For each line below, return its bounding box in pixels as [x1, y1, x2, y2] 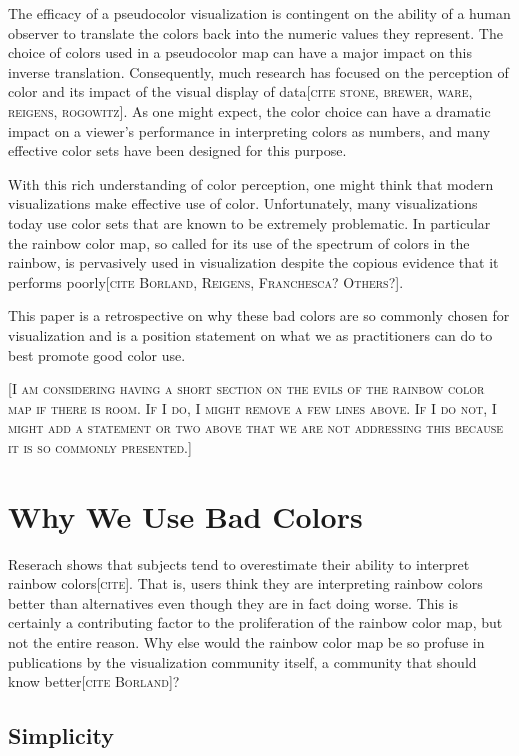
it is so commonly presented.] [8, 436, 192, 457]
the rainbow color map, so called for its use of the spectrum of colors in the [8, 232, 470, 253]
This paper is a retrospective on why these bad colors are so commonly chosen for [8, 305, 510, 326]
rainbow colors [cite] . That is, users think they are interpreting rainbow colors [8, 573, 483, 594]
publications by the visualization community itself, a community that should [8, 651, 477, 672]
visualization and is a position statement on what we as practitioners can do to [8, 324, 493, 345]
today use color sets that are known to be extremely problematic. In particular [8, 212, 491, 233]
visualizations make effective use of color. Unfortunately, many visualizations [8, 193, 478, 214]
